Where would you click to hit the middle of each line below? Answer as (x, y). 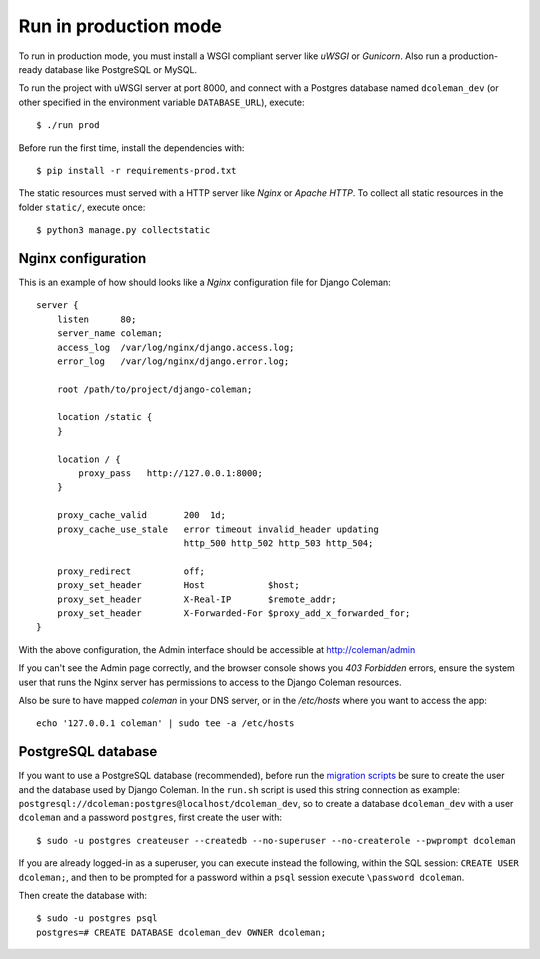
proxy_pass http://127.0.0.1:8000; (171, 473)
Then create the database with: (83, 895)
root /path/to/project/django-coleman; (154, 389)
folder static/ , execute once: (82, 207)
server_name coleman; (110, 333)
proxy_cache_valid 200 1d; (141, 515)
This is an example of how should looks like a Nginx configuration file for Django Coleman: (205, 282)
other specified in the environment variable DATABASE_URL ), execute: (161, 102)
